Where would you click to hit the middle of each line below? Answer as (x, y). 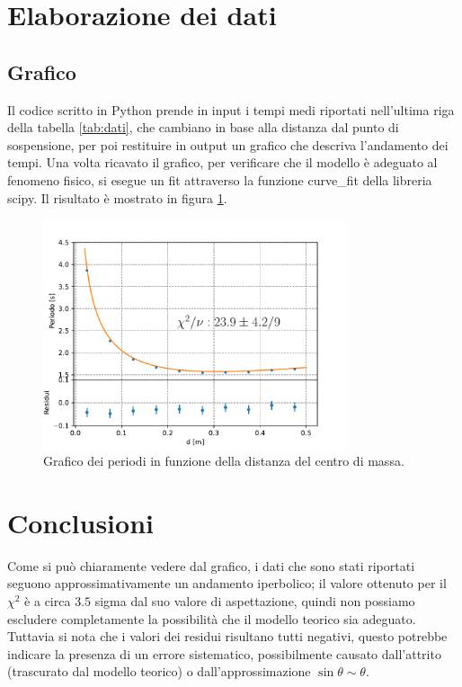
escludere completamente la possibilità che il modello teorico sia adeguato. (212, 618)
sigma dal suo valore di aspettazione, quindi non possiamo (255, 601)
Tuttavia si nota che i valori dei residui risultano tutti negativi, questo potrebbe (227, 636)
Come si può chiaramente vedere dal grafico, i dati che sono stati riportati (211, 565)
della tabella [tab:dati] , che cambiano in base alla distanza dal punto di (203, 127)
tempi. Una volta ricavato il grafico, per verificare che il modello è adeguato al (222, 162)
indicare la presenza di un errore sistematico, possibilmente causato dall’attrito (224, 653)
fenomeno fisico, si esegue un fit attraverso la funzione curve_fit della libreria (220, 179)
